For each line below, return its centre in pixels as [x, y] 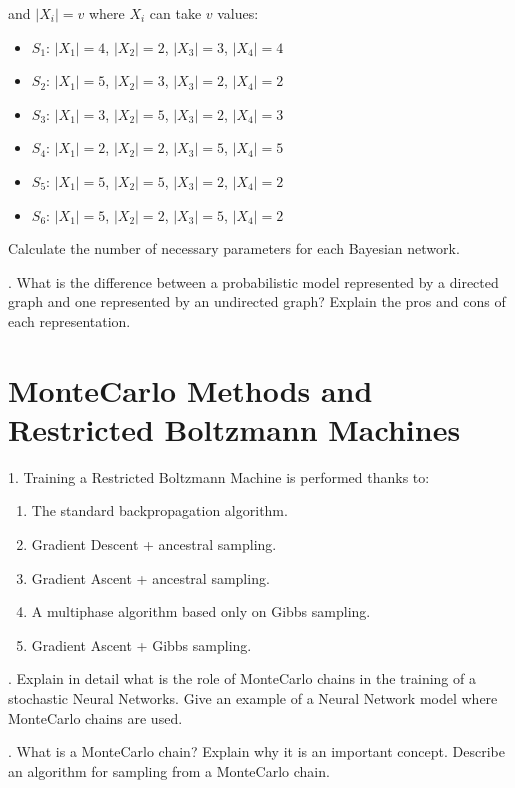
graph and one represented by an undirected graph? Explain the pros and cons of [257, 301]
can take [175, 13]
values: [238, 13]
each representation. [69, 320]
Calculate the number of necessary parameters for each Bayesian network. [234, 248]
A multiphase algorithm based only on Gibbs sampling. [201, 611]
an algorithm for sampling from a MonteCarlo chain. [169, 770]
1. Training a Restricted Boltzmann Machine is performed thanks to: [219, 476]
